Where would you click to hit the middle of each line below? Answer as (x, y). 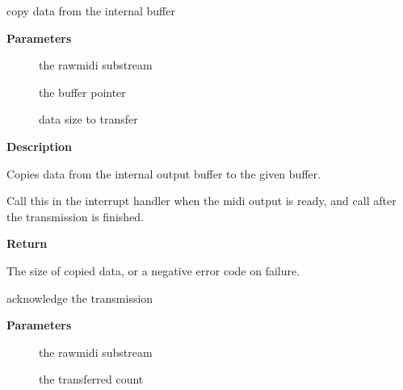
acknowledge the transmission (80, 298)
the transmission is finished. (75, 216)
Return (27, 243)
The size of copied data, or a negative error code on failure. (153, 270)
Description (40, 146)
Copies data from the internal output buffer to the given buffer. (164, 173)
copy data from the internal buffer (91, 10)
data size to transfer (88, 119)
